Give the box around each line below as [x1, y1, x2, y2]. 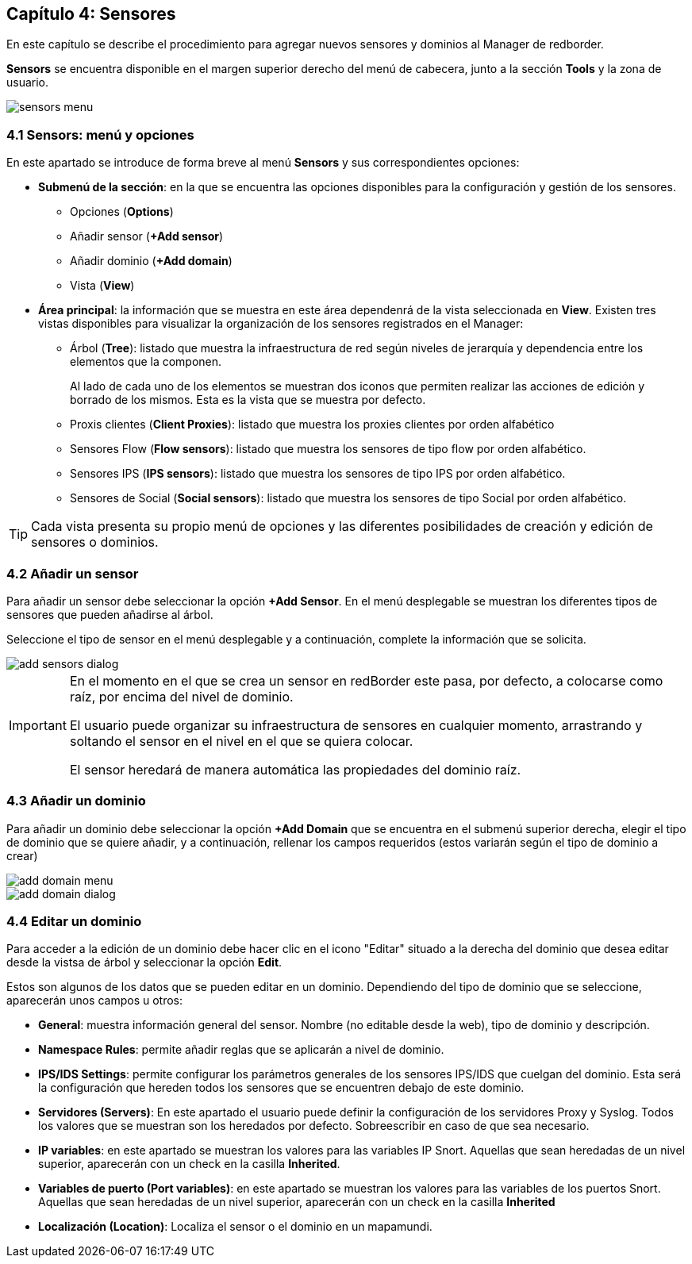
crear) [6, 848, 38, 863]
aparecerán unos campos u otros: [6, 993, 183, 1008]
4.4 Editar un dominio [6, 913, 142, 930]
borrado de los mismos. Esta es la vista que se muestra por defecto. [70, 393, 426, 407]
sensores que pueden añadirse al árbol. [6, 607, 213, 621]
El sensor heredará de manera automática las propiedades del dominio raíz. [69, 761, 521, 778]
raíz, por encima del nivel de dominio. [69, 688, 294, 705]
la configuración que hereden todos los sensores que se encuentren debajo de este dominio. [38, 1081, 525, 1095]
